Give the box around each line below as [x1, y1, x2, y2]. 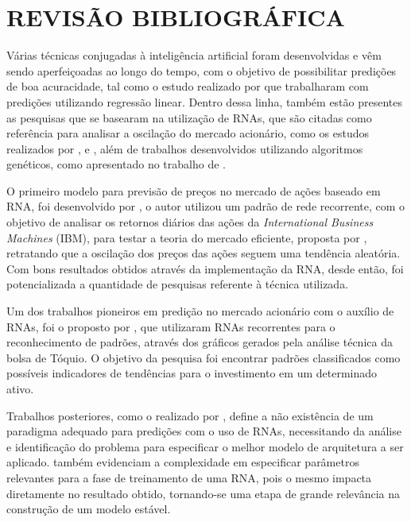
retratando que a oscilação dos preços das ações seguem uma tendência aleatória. [6, 245, 401, 261]
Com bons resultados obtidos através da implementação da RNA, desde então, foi [6, 260, 404, 276]
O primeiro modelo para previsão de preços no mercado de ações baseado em [6, 182, 381, 199]
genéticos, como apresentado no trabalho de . [6, 156, 226, 172]
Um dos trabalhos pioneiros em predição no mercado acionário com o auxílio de [6, 303, 394, 319]
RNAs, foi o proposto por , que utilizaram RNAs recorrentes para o [6, 318, 335, 334]
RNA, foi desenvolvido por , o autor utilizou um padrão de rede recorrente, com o [6, 198, 405, 215]
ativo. [6, 381, 34, 396]
